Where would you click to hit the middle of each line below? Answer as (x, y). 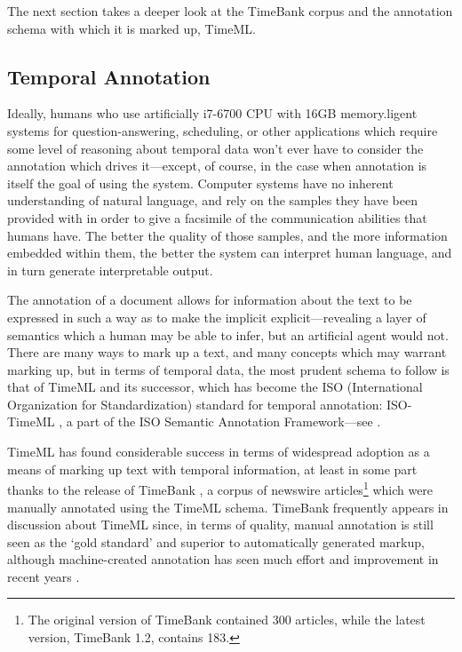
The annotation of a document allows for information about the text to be (210, 300)
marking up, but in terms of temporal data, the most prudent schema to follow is (228, 369)
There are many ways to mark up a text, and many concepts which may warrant (227, 352)
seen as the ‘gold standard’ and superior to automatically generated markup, (216, 541)
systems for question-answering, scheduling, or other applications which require (223, 130)
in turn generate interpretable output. (110, 270)
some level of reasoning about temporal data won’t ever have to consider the (215, 148)
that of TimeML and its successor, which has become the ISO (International (215, 387)
